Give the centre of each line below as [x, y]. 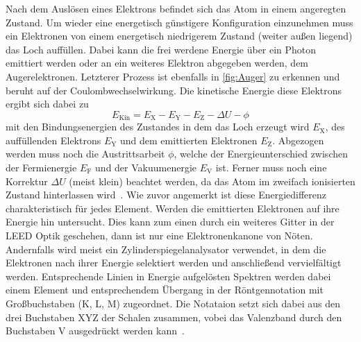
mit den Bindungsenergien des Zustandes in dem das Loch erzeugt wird [158, 127]
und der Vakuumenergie [146, 167]
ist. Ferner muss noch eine [271, 167]
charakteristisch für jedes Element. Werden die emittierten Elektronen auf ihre [173, 208]
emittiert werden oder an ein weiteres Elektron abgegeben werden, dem [157, 63]
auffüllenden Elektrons [53, 140]
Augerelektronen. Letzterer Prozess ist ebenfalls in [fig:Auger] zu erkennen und [173, 76]
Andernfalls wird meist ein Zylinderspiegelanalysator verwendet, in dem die [166, 249]
